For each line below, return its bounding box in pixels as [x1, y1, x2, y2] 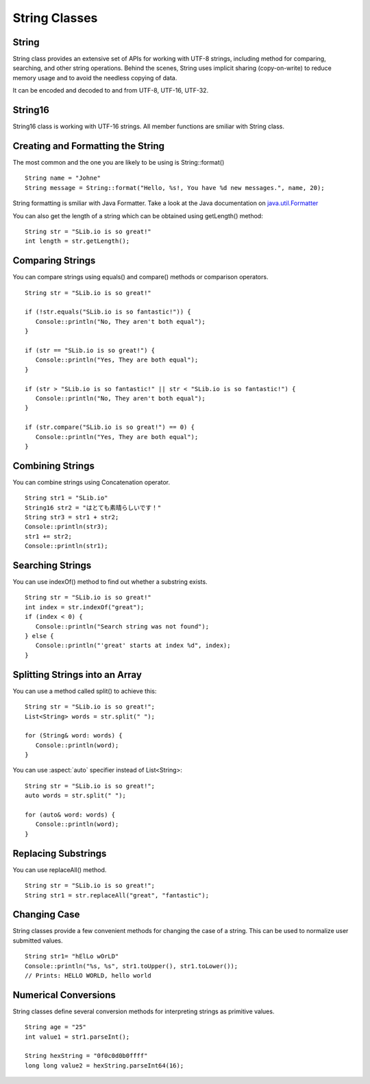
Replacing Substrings [12, 847, 107, 859]
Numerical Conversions [12, 989, 116, 1001]
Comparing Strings [12, 255, 96, 267]
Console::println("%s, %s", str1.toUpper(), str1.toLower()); [25, 962, 238, 970]
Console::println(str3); [25, 523, 108, 531]
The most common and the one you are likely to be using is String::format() [12, 158, 225, 167]
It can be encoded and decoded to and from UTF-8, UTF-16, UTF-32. [12, 86, 209, 95]
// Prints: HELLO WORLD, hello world [25, 971, 152, 979]
